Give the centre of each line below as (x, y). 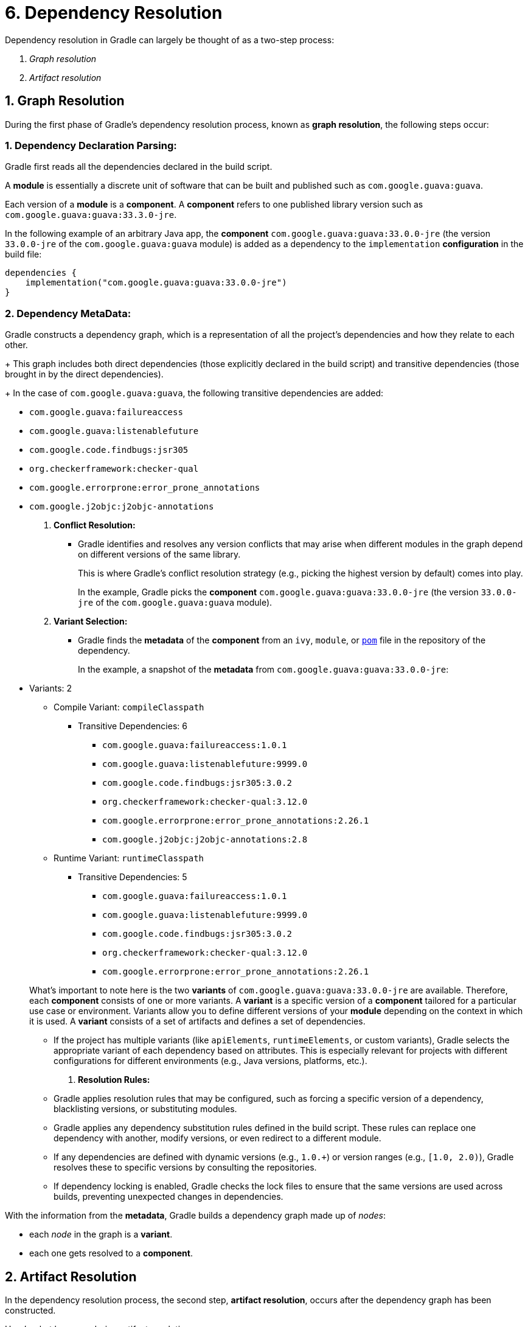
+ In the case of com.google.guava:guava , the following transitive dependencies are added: (194, 393)
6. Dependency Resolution (114, 13)
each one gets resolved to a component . (111, 1253)
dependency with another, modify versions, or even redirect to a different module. (217, 1138)
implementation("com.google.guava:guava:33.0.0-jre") (156, 283)
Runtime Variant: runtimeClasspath (129, 858)
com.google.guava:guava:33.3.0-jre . (91, 215)
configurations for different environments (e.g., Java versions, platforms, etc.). (210, 1061)
